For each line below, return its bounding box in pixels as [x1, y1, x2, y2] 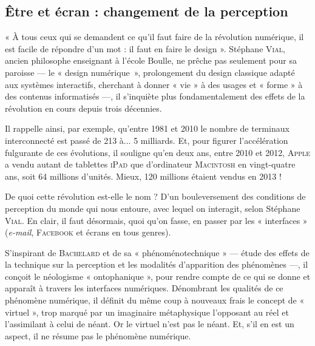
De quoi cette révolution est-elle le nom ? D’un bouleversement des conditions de [5, 190, 306, 203]
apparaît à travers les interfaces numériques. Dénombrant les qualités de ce [5, 282, 283, 294]
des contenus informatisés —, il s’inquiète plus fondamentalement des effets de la [5, 90, 305, 103]
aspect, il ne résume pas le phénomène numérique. [5, 329, 191, 342]
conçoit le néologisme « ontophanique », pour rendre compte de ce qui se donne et [5, 270, 311, 282]
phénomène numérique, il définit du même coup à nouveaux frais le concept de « [5, 294, 305, 307]
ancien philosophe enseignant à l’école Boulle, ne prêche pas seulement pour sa [5, 54, 297, 67]
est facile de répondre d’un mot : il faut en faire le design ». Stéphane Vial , [5, 42, 285, 55]
